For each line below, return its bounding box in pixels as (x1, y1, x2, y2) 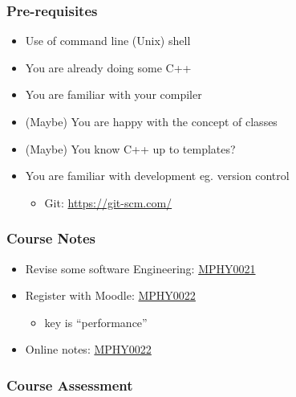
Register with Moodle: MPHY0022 (25, 287, 196, 304)
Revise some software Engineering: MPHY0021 (25, 260, 256, 276)
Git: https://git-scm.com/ (44, 194, 172, 211)
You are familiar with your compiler (25, 86, 202, 103)
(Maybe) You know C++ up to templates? (25, 140, 236, 157)
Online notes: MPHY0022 (25, 341, 152, 358)
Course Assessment (6, 374, 133, 395)
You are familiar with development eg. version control (25, 167, 290, 184)
